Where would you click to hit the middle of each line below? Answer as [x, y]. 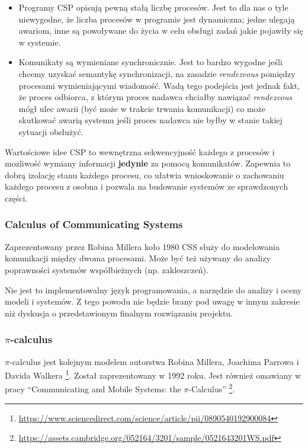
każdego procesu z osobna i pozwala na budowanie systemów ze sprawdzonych [146, 186]
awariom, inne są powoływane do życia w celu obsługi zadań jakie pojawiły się [161, 31]
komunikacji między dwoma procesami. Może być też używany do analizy [138, 258]
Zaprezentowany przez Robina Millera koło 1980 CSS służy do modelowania [142, 246]
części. [16, 198]
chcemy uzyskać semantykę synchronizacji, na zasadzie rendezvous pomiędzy [157, 73]
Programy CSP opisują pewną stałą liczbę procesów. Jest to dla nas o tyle [153, 7]
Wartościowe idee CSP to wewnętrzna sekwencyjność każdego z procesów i [140, 151]
